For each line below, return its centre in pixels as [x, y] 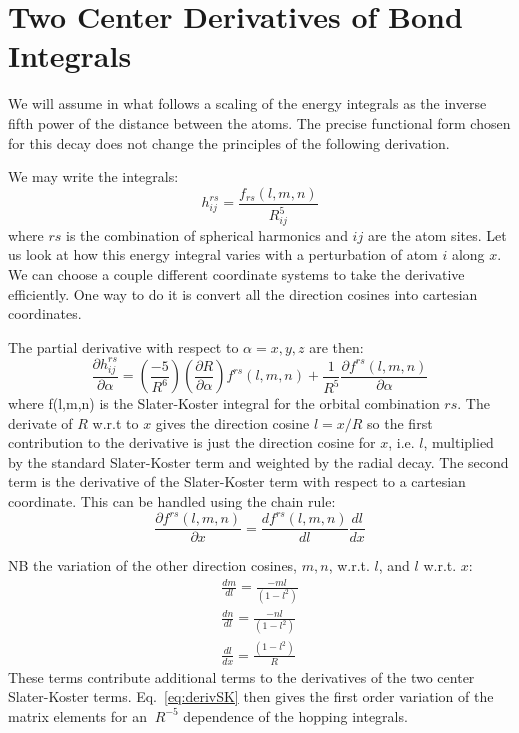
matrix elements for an [77, 715]
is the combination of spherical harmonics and [207, 234]
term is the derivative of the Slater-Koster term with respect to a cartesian [237, 481]
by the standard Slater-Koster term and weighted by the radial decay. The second [258, 461]
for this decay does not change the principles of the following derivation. [229, 142]
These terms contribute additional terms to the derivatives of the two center [241, 676]
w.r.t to [115, 422]
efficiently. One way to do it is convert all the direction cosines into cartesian [243, 293]
